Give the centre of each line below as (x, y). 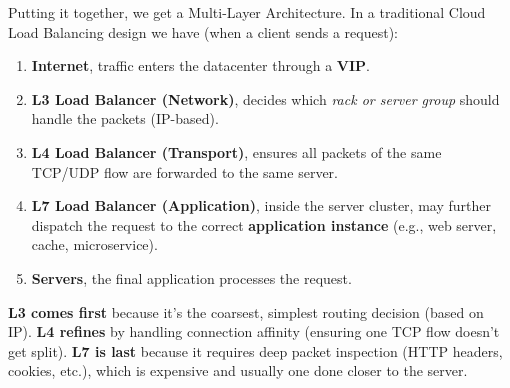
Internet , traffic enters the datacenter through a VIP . (201, 65)
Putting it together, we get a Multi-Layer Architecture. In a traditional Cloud (247, 12)
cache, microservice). (94, 244)
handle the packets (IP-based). (125, 118)
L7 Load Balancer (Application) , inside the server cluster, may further (261, 205)
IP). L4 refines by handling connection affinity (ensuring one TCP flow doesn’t (254, 331)
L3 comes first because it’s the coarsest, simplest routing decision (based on (246, 311)
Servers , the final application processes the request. (191, 277)
